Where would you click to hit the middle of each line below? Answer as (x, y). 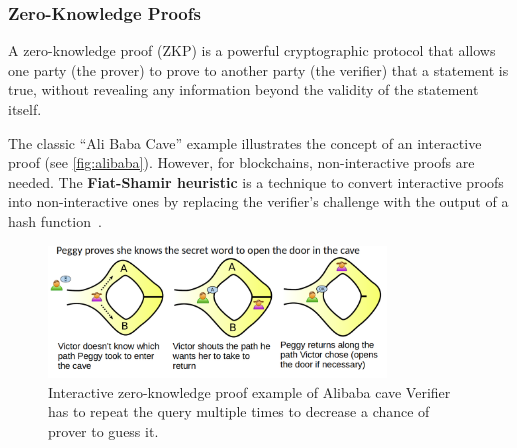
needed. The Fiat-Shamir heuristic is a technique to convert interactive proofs (256, 181)
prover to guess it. (103, 430)
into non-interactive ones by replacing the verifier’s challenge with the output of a (258, 201)
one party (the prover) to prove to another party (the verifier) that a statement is (258, 69)
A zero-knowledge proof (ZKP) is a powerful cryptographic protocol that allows (252, 50)
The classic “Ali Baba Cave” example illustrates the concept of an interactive (245, 142)
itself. (25, 109)
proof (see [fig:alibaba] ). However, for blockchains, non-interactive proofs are (241, 162)
